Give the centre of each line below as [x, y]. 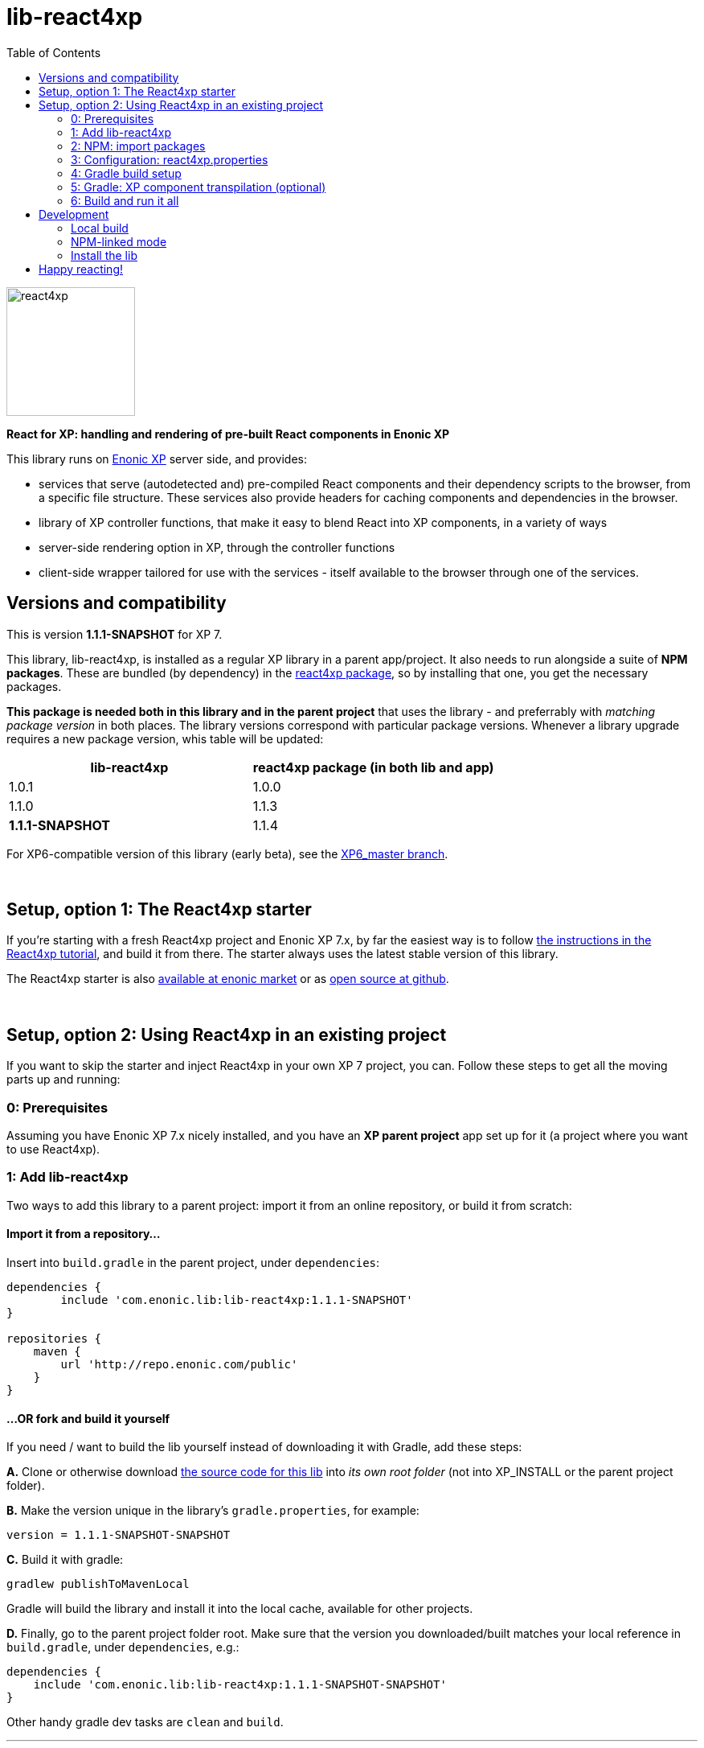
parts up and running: [63, 1080]
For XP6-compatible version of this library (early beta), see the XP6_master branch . [227, 853]
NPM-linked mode [119, 241]
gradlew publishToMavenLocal [98, 1584]
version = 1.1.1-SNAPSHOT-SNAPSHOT [119, 1535]
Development [74, 214]
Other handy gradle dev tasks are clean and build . [145, 1722]
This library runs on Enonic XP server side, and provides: [157, 459]
